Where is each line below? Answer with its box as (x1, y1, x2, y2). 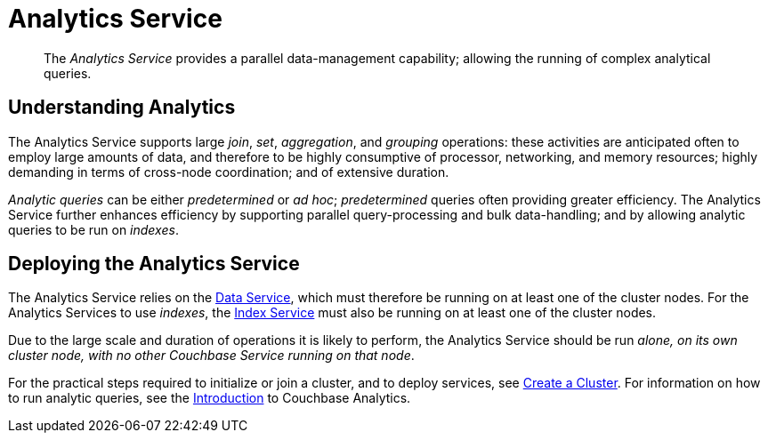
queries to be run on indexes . (8, 221, 179, 237)
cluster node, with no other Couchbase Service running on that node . (8, 348, 415, 364)
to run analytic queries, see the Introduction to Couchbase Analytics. (8, 390, 411, 406)
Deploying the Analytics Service (8, 252, 300, 276)
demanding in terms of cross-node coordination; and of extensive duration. (8, 164, 449, 180)
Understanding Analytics (8, 96, 236, 119)
